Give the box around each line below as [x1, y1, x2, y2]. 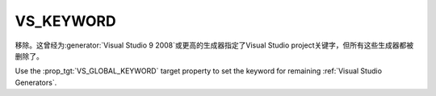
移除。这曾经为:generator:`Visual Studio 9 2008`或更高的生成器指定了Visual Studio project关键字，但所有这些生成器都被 [15, 40, 414, 50]
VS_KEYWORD [15, 12, 116, 30]
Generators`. [15, 77, 57, 87]
